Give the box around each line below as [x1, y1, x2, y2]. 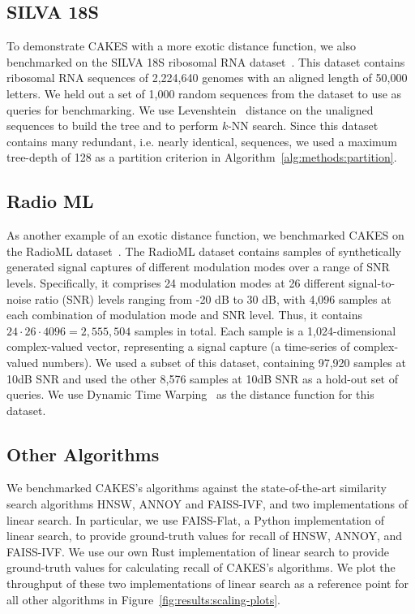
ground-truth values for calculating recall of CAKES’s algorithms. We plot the [6, 559, 396, 576]
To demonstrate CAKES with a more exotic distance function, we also [6, 37, 356, 54]
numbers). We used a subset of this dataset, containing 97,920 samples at [41, 353, 406, 370]
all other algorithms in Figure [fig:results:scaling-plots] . [6, 590, 280, 608]
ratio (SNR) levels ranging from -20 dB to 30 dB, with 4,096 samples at [35, 290, 391, 307]
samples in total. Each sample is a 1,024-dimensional [134, 322, 396, 339]
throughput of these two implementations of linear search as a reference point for [6, 575, 409, 592]
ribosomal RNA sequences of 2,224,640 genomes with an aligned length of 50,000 [6, 69, 408, 86]
